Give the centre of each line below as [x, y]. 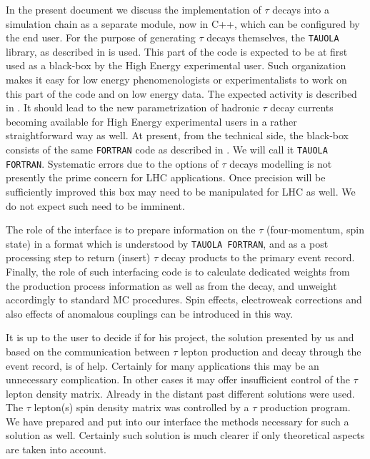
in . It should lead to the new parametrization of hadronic [132, 107]
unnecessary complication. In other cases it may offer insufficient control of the [178, 379]
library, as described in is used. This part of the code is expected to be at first [177, 51]
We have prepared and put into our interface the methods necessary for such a [177, 421]
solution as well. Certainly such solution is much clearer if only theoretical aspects [185, 435]
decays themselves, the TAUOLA [273, 37]
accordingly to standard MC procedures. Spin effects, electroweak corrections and [184, 299]
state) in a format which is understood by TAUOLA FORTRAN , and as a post [167, 243]
